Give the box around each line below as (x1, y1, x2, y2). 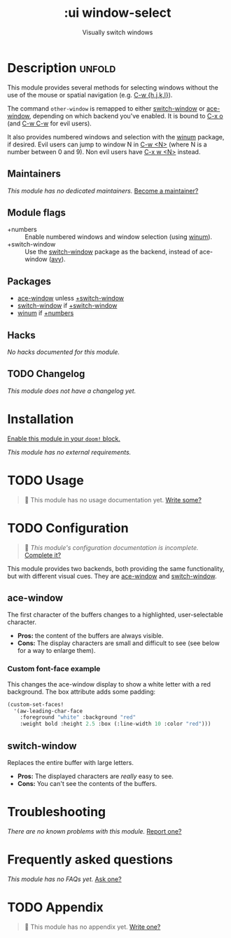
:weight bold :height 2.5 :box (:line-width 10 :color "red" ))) (20, 720, 211, 728)
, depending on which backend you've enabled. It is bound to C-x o (29, 111, 224, 120)
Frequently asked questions (7, 852, 174, 868)
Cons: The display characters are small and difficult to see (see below (17, 639, 220, 647)
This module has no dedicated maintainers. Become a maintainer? (7, 186, 199, 195)
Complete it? (24, 551, 62, 559)
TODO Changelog (7, 368, 85, 380)
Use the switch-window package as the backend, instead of (24, 247, 198, 256)
